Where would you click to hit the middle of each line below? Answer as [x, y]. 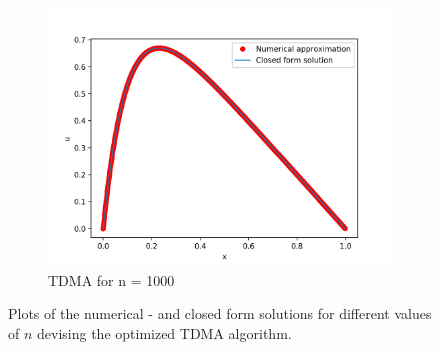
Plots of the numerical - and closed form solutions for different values [220, 313]
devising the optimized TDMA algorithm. [164, 332]
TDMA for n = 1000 [111, 279]
